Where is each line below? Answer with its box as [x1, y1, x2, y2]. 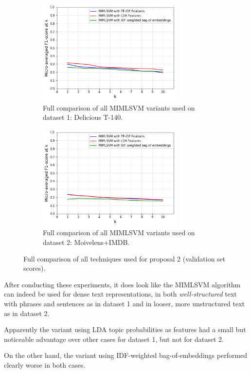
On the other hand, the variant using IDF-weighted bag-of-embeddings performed [4, 350, 248, 360]
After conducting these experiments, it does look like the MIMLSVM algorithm [4, 279, 241, 289]
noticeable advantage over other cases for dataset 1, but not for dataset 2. [4, 334, 224, 344]
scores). [23, 263, 46, 273]
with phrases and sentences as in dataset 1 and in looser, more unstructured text [4, 298, 245, 308]
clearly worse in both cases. [4, 359, 86, 370]
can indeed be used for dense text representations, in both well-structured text [4, 289, 237, 299]
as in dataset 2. [4, 308, 50, 318]
